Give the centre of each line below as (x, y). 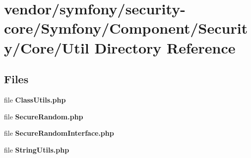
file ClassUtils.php (35, 99)
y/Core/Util (47, 47)
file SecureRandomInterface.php (59, 133)
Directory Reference (165, 47)
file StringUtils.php (37, 149)
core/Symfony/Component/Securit (126, 28)
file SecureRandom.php (44, 116)
